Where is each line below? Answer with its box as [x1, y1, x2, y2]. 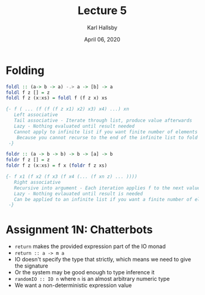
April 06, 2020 [84, 35, 121, 43]
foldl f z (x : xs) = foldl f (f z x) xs [6, 95, 108, 101]
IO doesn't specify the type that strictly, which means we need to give [14, 256, 192, 263]
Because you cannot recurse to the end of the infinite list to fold [17, 134, 198, 140]
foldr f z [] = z [6, 157, 50, 163]
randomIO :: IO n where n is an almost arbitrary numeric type [14, 275, 170, 283]
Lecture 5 [77, 4, 127, 18]
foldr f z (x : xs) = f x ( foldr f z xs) [6, 162, 108, 169]
